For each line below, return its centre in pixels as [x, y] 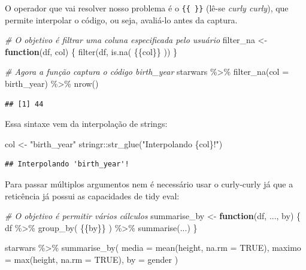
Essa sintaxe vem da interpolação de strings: [86, 124]
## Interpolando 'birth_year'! [67, 164]
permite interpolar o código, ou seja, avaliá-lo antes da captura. [121, 19]
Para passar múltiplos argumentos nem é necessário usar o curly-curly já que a [149, 184]
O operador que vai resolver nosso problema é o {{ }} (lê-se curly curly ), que [147, 8]
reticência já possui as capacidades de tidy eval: [92, 195]
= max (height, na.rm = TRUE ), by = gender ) [92, 259]
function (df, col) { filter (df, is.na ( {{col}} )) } [91, 51]
